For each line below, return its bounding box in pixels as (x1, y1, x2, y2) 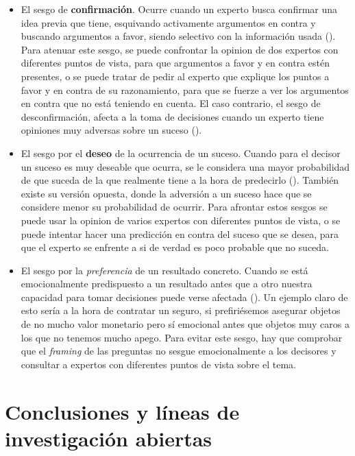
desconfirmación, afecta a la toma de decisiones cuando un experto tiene (21, 109, 324, 123)
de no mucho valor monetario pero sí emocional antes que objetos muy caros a (21, 317, 350, 331)
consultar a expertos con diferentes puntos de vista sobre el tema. (21, 357, 296, 371)
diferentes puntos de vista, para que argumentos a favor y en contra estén (21, 56, 330, 70)
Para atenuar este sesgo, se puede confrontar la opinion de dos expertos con (21, 42, 339, 56)
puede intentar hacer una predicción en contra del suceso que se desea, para (21, 226, 339, 241)
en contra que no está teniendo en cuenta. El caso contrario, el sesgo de (21, 96, 321, 110)
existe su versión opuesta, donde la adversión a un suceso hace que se (21, 186, 312, 200)
